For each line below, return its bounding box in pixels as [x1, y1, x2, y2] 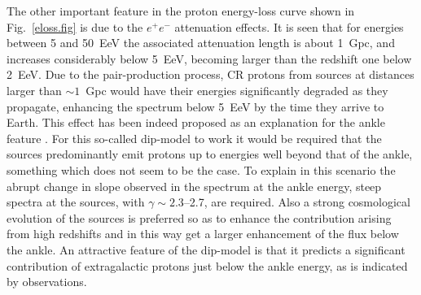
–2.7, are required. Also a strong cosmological [183, 193, 410, 210]
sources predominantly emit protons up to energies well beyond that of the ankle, [7, 145, 413, 163]
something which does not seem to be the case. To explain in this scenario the [7, 161, 396, 178]
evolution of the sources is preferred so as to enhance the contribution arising [7, 209, 392, 226]
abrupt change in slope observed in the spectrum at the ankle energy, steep [7, 177, 382, 194]
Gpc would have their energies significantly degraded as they [86, 81, 388, 98]
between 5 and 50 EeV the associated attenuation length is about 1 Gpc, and [7, 34, 395, 51]
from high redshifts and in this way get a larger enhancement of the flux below [7, 225, 399, 242]
